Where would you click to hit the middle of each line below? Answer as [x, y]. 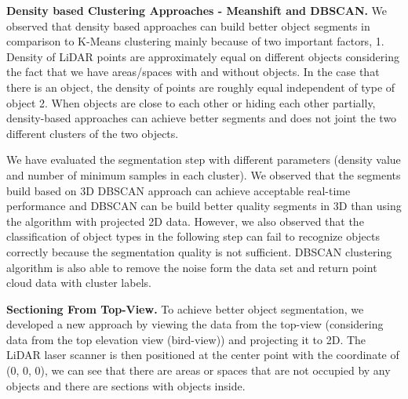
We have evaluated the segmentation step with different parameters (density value [204, 160]
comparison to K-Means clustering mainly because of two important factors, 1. [195, 41]
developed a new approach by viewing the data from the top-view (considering [195, 324]
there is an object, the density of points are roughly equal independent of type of [201, 87]
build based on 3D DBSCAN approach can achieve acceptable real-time [178, 190]
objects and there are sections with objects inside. [126, 385]
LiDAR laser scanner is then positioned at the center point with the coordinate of [203, 355]
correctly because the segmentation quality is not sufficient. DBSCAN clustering [199, 251]
